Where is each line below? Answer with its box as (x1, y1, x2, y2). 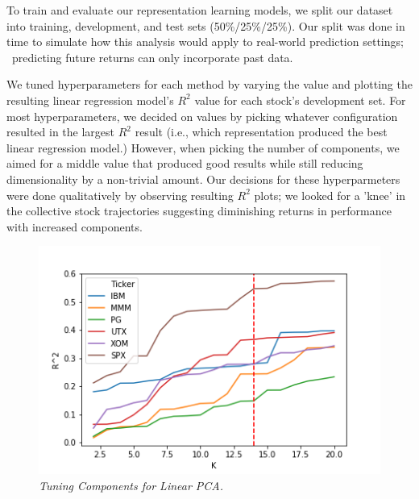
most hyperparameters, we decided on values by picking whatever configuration (6, 107, 398, 124)
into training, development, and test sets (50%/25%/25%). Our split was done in (6, 17, 405, 34)
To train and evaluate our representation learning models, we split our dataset (6, 2, 393, 18)
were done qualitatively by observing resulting (6, 186, 234, 203)
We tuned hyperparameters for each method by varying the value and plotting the (6, 76, 413, 93)
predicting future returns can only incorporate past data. (11, 48, 293, 65)
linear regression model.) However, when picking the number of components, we (6, 139, 400, 156)
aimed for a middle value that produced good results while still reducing (6, 155, 363, 172)
